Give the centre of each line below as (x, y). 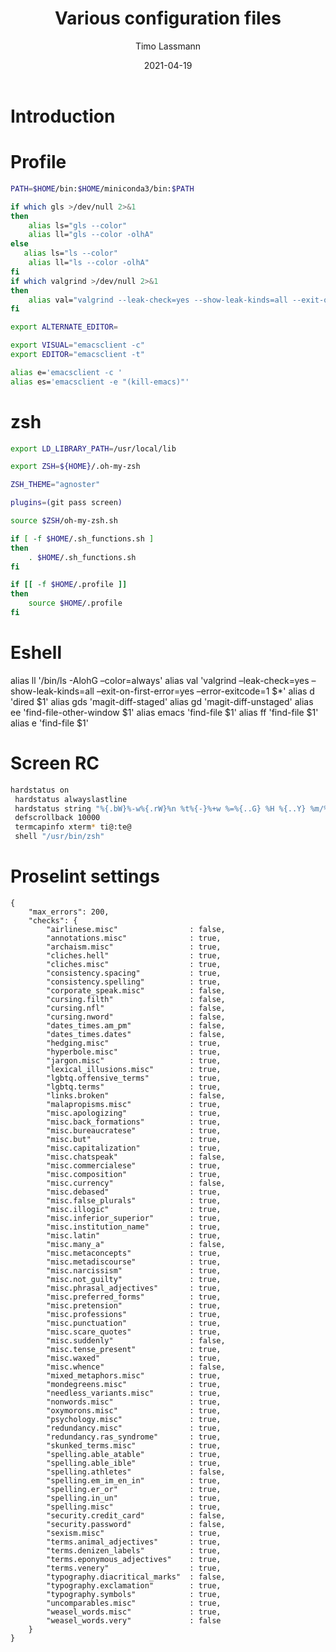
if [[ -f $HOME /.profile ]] (69, 585)
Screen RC (55, 763)
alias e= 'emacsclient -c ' (66, 372)
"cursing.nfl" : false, (136, 1008)
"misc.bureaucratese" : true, (134, 1131)
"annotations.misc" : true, (134, 938)
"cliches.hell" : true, (134, 956)
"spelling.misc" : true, (134, 1507)
